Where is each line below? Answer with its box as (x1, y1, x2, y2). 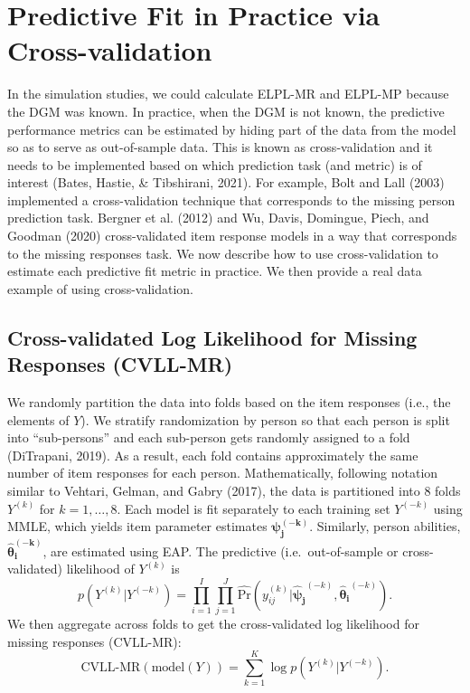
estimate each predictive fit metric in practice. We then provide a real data (7, 261, 422, 280)
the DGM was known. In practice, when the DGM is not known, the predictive (7, 101, 445, 120)
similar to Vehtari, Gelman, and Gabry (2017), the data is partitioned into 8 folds (7, 481, 461, 499)
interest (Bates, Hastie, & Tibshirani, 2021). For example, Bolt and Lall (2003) (7, 173, 445, 192)
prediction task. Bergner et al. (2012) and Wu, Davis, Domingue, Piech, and (7, 208, 429, 227)
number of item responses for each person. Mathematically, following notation (7, 463, 438, 482)
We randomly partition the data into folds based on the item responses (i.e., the (7, 393, 451, 412)
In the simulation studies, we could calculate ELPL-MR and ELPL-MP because (7, 84, 449, 103)
